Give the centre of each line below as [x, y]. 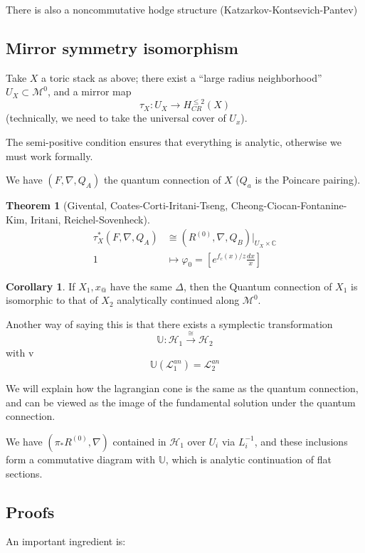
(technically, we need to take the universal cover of [116, 118]
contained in [139, 441]
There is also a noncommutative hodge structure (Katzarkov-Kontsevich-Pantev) [182, 9]
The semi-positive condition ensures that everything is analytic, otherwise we [174, 142]
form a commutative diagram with [81, 459]
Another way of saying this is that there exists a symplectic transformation [169, 323]
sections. [24, 473]
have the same [141, 286]
